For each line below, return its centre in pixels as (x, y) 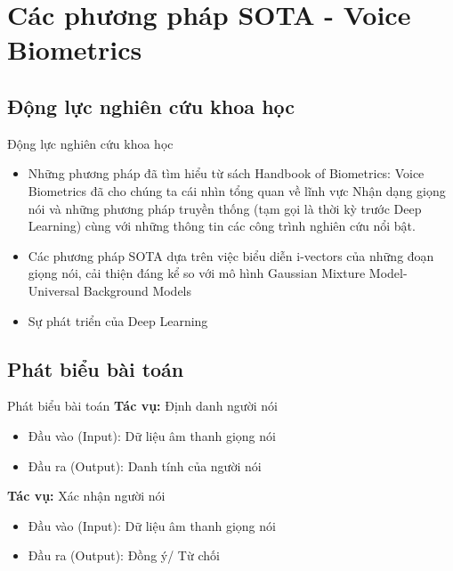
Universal (54, 290)
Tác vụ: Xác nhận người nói (86, 496)
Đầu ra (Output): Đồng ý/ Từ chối (124, 555)
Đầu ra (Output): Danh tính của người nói (145, 465)
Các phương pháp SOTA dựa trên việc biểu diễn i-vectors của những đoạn (231, 255)
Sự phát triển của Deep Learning (118, 320)
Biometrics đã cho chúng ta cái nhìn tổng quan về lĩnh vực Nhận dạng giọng (237, 190)
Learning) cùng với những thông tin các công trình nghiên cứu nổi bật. (222, 226)
